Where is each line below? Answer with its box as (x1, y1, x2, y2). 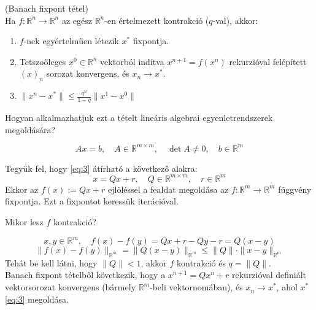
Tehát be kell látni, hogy (5, 256, 98, 269)
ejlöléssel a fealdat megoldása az (108, 182, 229, 195)
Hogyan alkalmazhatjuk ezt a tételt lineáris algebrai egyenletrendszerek (5, 111, 273, 123)
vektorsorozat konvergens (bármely (5, 281, 136, 293)
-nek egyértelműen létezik (23, 34, 119, 47)
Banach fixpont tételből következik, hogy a (5, 268, 166, 281)
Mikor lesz (5, 215, 44, 228)
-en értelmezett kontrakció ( (104, 14, 209, 26)
